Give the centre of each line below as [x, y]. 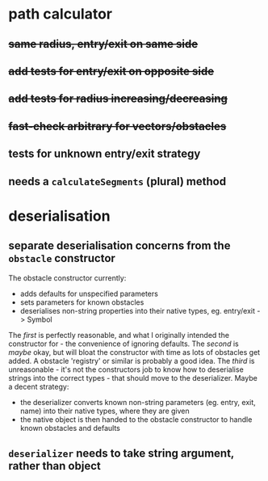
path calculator [61, 14]
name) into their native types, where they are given [105, 411]
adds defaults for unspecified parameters [89, 293]
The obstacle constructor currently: [67, 278]
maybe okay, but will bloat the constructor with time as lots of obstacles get [134, 352]
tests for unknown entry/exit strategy [105, 154]
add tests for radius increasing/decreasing [118, 99]
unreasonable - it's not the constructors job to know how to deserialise [126, 369]
